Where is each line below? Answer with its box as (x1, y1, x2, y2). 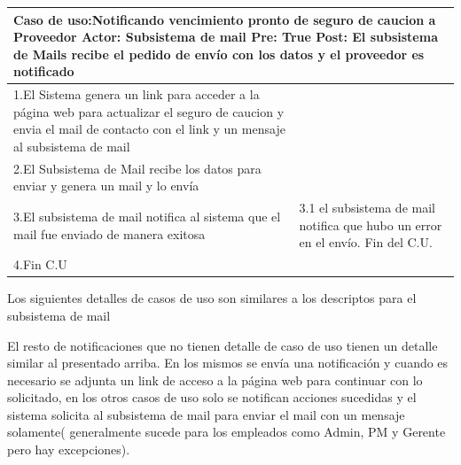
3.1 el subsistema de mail (299, 198, 435, 217)
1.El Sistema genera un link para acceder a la (13, 85, 260, 104)
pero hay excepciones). (7, 440, 130, 459)
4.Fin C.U (13, 255, 67, 274)
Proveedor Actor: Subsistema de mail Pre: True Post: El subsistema (13, 27, 438, 46)
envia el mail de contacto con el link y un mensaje (13, 120, 285, 138)
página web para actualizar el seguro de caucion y (13, 102, 285, 120)
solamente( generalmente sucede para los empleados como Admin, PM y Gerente (7, 422, 446, 441)
